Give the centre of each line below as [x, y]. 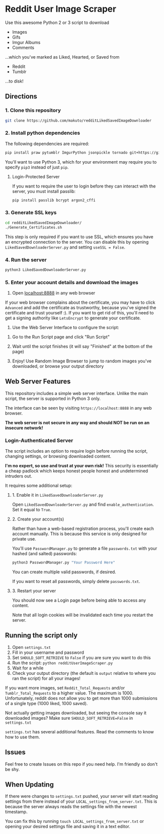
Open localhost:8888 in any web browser [54, 293]
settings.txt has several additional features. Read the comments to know [80, 731]
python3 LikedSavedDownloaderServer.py [46, 270]
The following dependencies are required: [47, 144]
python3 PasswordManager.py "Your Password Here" [64, 563]
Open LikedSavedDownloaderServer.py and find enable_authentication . [83, 504]
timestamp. [16, 812]
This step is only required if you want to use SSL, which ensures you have [79, 237]
